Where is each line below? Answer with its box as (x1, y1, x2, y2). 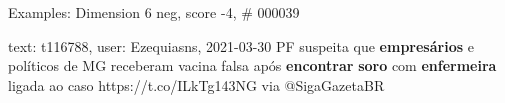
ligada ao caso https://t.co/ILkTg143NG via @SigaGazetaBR (8, 74, 385, 95)
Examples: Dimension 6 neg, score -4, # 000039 (8, 2, 300, 22)
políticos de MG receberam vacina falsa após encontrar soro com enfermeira (8, 55, 497, 76)
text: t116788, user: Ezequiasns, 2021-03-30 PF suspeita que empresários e (8, 35, 474, 56)
